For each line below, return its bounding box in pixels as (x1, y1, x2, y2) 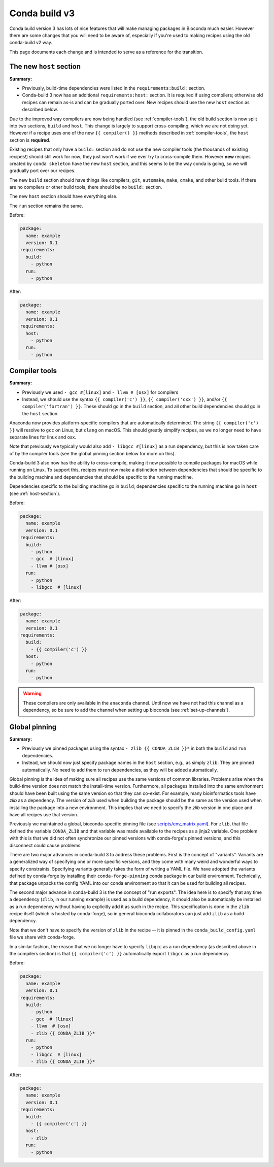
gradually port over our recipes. (9, 168, 76, 174)
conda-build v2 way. (9, 40, 53, 46)
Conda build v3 (9, 8, 75, 19)
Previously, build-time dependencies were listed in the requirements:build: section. (22, 85, 205, 91)
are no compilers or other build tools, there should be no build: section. (9, 184, 162, 190)
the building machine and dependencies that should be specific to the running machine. (9, 474, 193, 480)
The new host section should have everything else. (9, 193, 118, 199)
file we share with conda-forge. (9, 934, 76, 940)
